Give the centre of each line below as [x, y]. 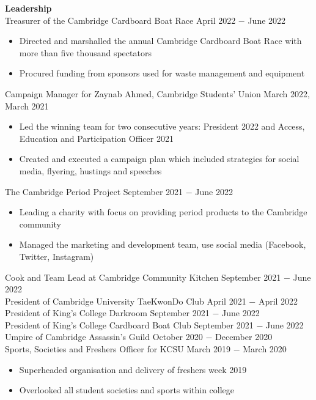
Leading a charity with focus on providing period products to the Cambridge [163, 212]
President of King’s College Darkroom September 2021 [107, 313]
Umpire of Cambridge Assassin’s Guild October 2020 [104, 337]
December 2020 [244, 337]
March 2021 [27, 106]
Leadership [28, 8]
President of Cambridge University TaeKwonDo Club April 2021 [126, 301]
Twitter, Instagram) [57, 256]
